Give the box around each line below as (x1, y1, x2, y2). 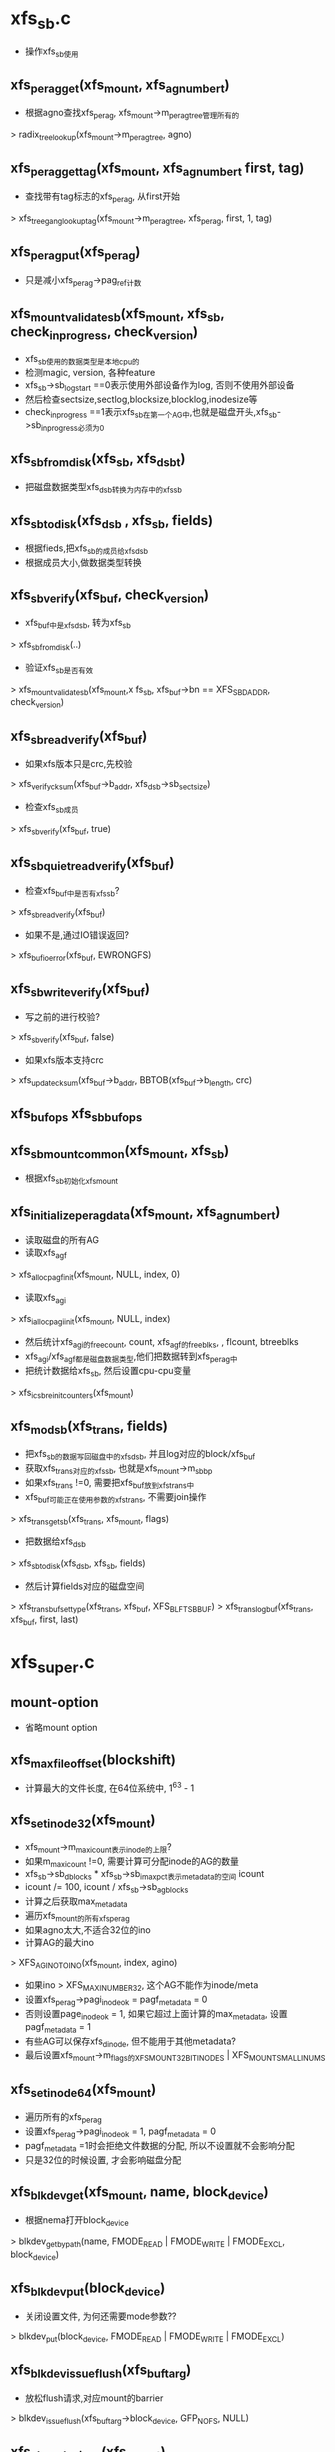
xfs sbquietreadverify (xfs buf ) (10, 854, 175, 874)
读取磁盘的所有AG (24, 1234, 100, 1246)
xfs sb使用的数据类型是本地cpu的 (24, 352, 140, 367)
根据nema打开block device (24, 2213, 129, 2228)
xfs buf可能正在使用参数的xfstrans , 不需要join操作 (24, 1490, 207, 1505)
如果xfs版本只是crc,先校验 (24, 758, 133, 770)
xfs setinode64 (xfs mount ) (10, 2080, 157, 2100)
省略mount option (24, 1722, 98, 1734)
